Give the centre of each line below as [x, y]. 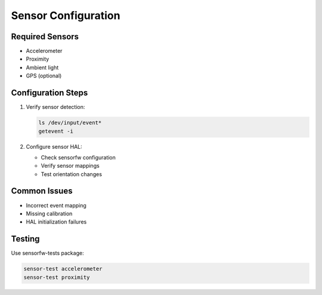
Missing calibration [49, 214]
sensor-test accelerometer [63, 269]
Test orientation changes [72, 174]
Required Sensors [45, 37]
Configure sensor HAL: [54, 146]
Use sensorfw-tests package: [47, 253]
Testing [25, 239]
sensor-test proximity [57, 277]
